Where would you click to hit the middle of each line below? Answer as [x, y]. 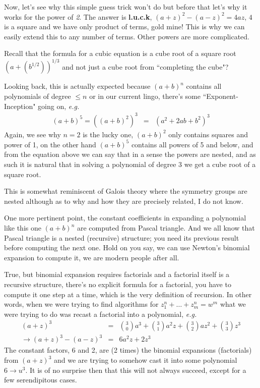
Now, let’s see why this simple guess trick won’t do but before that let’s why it [126, 7]
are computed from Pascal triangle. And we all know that [166, 228]
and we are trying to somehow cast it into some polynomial [145, 360]
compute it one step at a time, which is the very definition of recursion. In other [128, 294]
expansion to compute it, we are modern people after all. [92, 257]
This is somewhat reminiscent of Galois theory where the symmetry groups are [126, 191]
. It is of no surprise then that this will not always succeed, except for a [136, 370]
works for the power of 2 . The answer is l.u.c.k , [78, 16]
